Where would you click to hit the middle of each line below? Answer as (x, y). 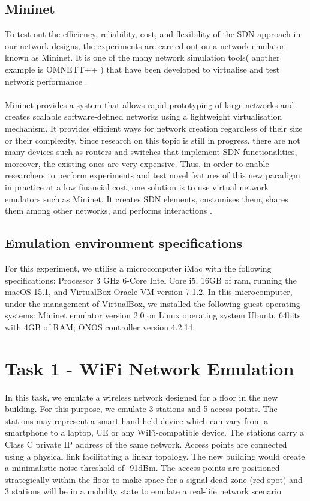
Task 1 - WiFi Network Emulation (150, 368)
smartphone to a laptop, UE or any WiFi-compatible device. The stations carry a (154, 432)
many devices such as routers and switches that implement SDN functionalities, (151, 152)
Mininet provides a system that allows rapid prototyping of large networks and (150, 104)
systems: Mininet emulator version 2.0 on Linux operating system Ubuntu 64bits (153, 315)
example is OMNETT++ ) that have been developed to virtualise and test (142, 69)
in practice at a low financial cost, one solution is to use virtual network (137, 187)
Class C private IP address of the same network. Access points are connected (146, 444)
